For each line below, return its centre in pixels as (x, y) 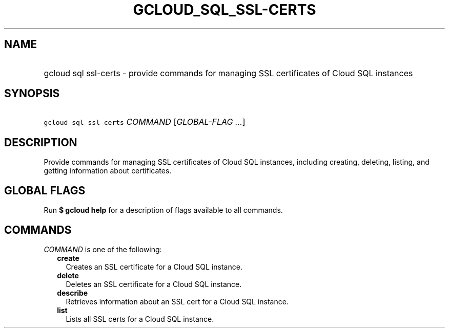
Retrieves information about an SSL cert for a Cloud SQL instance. (177, 301)
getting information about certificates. (108, 171)
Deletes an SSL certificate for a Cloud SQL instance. (154, 284)
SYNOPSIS (32, 94)
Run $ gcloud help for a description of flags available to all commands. (163, 210)
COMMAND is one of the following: (103, 249)
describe (73, 293)
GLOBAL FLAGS (45, 190)
